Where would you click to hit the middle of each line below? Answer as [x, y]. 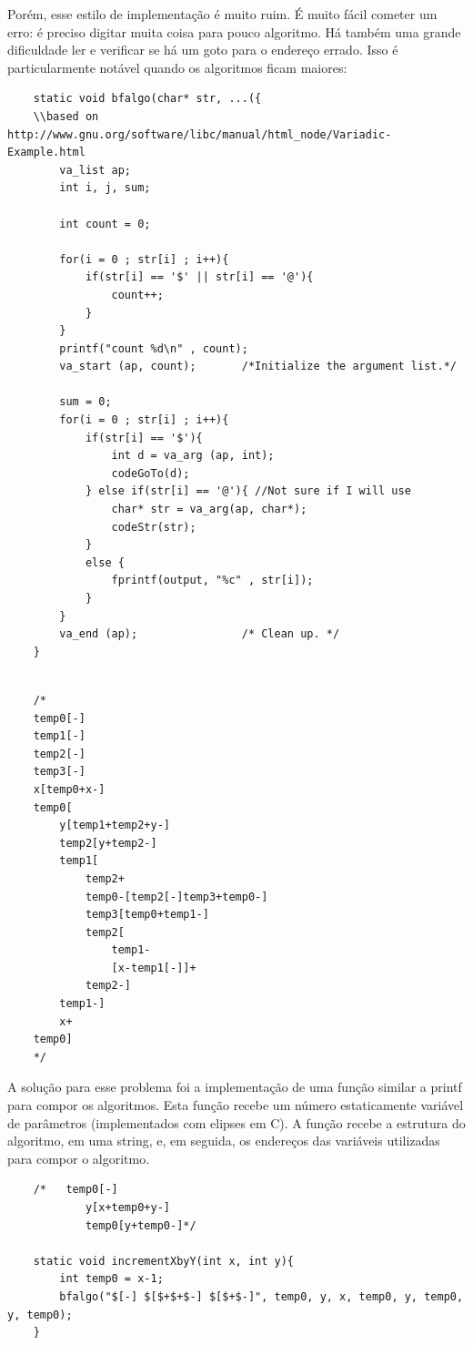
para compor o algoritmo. [79, 1158]
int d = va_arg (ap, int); [193, 456]
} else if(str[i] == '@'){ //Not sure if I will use [248, 491]
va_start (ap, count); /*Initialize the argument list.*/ [258, 367]
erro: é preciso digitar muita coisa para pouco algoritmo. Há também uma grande [234, 31]
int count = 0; [105, 224]
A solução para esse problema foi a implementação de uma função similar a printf [235, 1087]
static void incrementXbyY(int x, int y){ [163, 1261]
